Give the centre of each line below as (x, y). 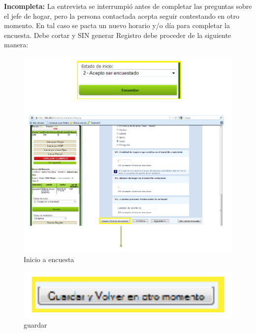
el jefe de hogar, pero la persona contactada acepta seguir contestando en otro (122, 16)
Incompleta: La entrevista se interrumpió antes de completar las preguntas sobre (128, 6)
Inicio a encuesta (49, 259)
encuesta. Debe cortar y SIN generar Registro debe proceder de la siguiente (118, 35)
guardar (35, 325)
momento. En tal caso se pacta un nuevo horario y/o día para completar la (117, 25)
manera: (16, 45)
